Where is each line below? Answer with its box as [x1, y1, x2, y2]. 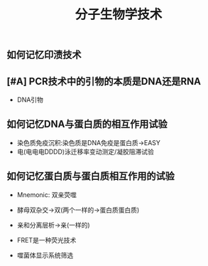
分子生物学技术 [75, 6, 163, 23]
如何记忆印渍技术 [6, 49, 82, 61]
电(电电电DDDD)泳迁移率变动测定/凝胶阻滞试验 [16, 147, 154, 156]
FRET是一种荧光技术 [16, 235, 77, 244]
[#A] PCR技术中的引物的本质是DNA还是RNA [6, 75, 202, 87]
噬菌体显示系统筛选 [16, 250, 74, 260]
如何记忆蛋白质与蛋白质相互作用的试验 [6, 170, 175, 182]
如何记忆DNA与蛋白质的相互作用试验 [6, 118, 168, 130]
